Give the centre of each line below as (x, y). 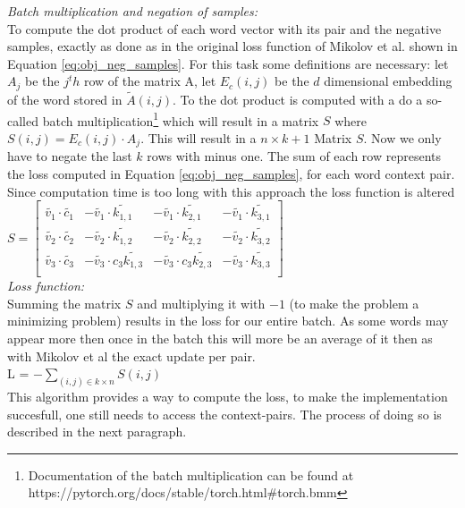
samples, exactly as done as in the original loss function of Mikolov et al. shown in (232, 46)
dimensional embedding (388, 81)
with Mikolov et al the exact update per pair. (131, 356)
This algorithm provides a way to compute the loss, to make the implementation (228, 397)
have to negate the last (70, 156)
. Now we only (402, 137)
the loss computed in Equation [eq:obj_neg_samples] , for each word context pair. (231, 173)
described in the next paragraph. (97, 432)
